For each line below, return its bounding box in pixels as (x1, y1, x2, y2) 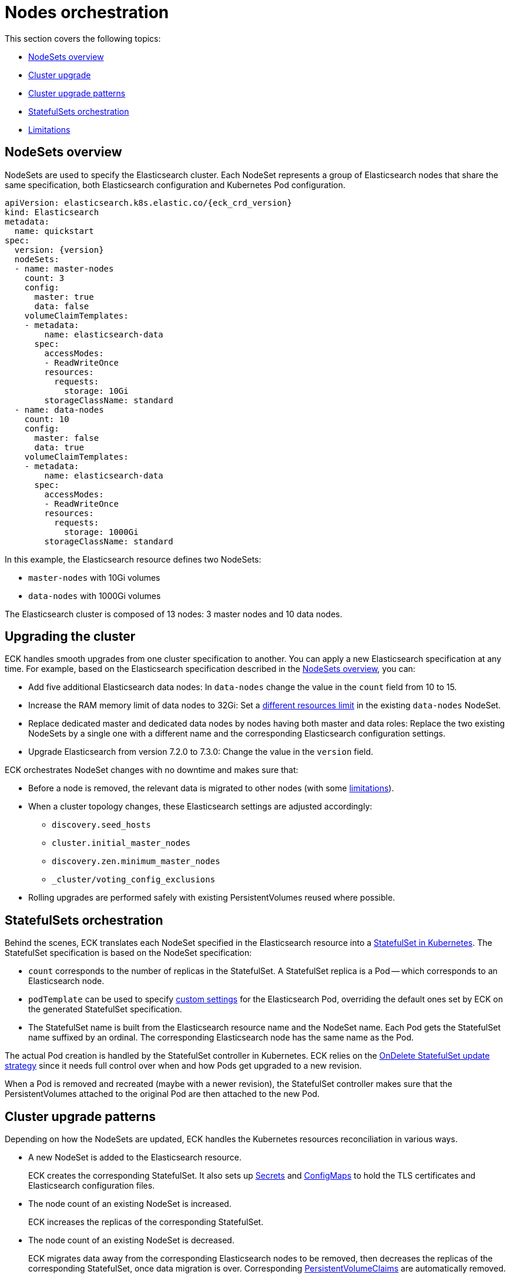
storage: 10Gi (64, 386, 129, 396)
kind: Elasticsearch (5, 207, 99, 217)
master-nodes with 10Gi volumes (28, 572, 160, 583)
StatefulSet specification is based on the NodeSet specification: (5, 948, 252, 958)
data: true (34, 442, 84, 452)
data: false (34, 301, 89, 311)
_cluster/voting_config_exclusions (52, 875, 216, 885)
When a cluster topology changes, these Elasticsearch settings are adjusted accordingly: (28, 801, 373, 812)
